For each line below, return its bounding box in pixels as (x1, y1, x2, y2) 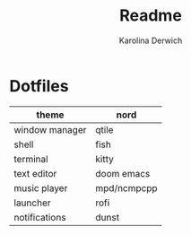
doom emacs (95, 167, 151, 179)
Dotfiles (9, 75, 69, 96)
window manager (13, 123, 87, 135)
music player (13, 181, 68, 194)
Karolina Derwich (118, 35, 183, 46)
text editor (13, 167, 57, 179)
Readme (119, 5, 182, 26)
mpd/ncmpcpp (95, 181, 159, 194)
